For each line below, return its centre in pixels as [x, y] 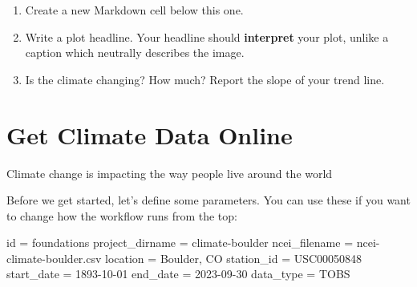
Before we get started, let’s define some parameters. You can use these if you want [208, 200]
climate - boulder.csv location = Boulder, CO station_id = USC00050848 [184, 258]
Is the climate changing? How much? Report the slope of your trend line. [205, 79]
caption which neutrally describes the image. [135, 53]
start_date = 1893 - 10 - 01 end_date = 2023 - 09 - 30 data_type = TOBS [178, 274]
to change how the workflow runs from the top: [122, 215]
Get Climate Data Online [150, 134]
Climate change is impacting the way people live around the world [170, 173]
